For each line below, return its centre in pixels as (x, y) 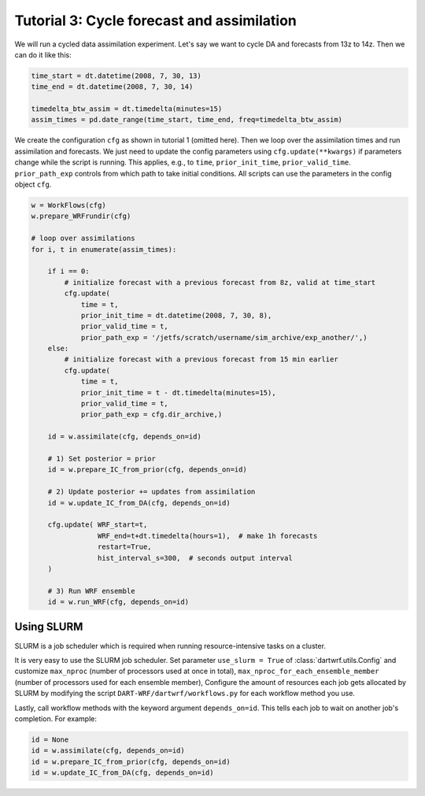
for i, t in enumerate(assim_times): (104, 249)
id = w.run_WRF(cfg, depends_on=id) (118, 602)
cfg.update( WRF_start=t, (98, 525)
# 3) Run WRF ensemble (91, 591)
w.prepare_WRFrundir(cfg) (81, 216)
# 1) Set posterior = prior (102, 459)
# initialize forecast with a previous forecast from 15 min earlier (201, 359)
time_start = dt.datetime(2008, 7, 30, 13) (116, 76)
